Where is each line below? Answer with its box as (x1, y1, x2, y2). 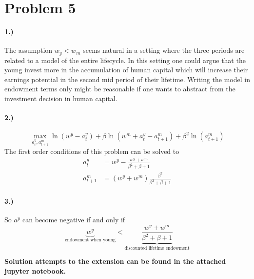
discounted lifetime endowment (124, 245, 190, 251)
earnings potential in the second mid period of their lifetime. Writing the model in (4, 74, 250, 84)
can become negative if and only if (22, 214, 125, 224)
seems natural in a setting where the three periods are (83, 45, 245, 55)
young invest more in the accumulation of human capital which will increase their (4, 64, 248, 75)
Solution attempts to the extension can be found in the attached (4, 256, 226, 266)
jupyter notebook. (4, 266, 66, 276)
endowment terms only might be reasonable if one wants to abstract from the (4, 84, 235, 94)
